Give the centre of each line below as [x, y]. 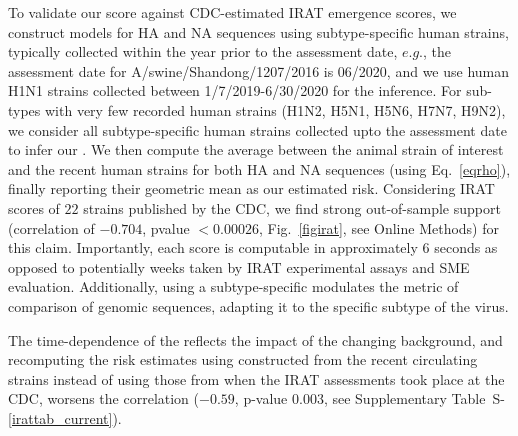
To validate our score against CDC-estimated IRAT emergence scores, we [232, 12]
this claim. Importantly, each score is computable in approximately [213, 247]
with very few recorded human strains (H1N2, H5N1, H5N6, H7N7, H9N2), [275, 109]
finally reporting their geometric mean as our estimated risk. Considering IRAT [251, 188]
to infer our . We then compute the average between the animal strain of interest [256, 149]
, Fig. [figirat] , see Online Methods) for [379, 227]
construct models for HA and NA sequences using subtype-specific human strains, [258, 31]
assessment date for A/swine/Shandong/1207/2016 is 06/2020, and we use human [259, 70]
